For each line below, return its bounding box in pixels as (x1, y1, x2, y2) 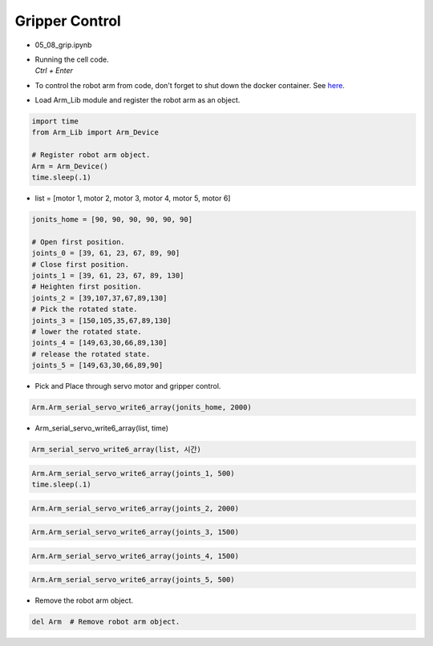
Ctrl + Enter (34, 66, 74, 75)
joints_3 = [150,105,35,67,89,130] (31, 316, 172, 325)
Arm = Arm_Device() (31, 161, 108, 171)
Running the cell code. (34, 55, 110, 64)
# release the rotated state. (31, 349, 151, 358)
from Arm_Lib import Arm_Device (31, 128, 160, 137)
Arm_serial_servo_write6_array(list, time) (34, 423, 168, 433)
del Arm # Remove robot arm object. (31, 617, 180, 627)
